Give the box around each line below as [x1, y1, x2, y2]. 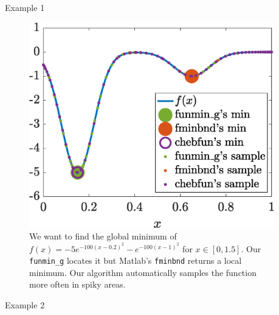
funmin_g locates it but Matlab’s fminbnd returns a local [29, 254, 242, 267]
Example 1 [5, 1, 45, 13]
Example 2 [5, 299, 45, 311]
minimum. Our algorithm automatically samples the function [29, 266, 257, 278]
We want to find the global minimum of [29, 230, 177, 242]
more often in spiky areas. [29, 278, 126, 291]
